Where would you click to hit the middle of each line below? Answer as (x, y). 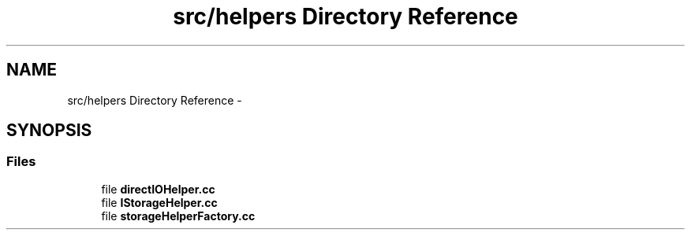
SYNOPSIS (49, 131)
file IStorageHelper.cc (159, 202)
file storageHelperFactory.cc (178, 216)
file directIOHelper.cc (158, 189)
